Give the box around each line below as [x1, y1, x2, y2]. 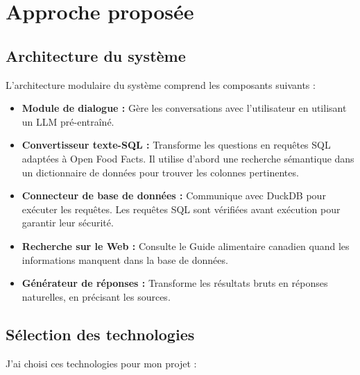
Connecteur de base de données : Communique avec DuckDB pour [22, 188, 326, 203]
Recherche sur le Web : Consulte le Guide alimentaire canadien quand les [22, 238, 350, 253]
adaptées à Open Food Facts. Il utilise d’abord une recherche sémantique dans [22, 151, 354, 165]
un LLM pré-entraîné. [22, 114, 114, 128]
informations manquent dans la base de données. [22, 252, 228, 267]
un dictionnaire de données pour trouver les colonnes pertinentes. [22, 165, 299, 179]
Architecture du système [6, 44, 186, 66]
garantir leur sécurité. [22, 215, 114, 230]
